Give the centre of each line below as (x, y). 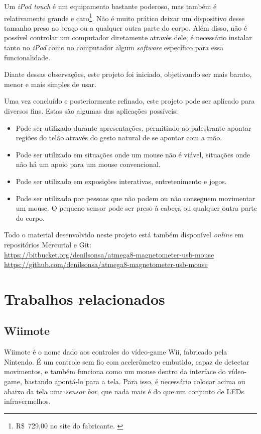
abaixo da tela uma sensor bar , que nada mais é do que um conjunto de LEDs (124, 391)
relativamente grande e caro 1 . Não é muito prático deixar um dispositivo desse (124, 17)
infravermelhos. (27, 401)
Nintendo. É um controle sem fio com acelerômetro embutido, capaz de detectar (127, 361)
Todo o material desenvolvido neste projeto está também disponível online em (124, 235)
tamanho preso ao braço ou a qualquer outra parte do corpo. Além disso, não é (126, 27)
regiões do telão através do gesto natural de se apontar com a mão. (119, 138)
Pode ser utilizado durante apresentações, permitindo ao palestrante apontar (134, 127)
